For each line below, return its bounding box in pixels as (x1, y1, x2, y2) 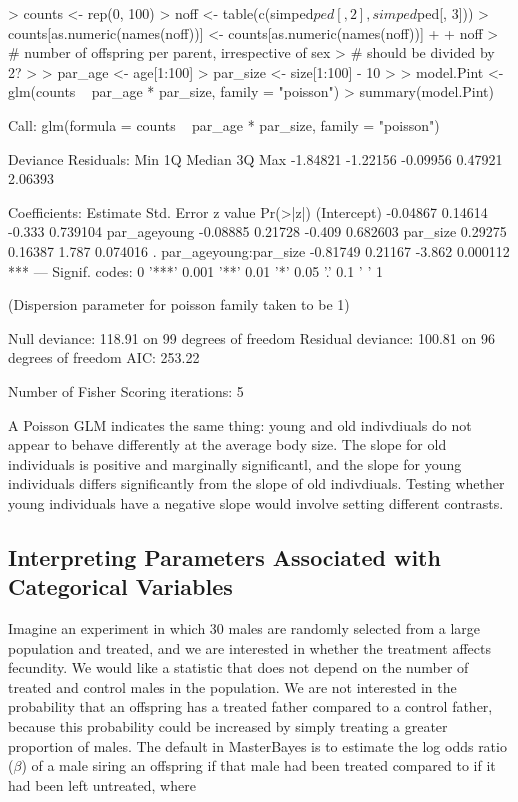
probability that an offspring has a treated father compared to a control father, (8, 696, 493, 717)
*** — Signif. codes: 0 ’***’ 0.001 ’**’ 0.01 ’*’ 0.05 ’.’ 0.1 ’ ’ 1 (8, 260, 383, 281)
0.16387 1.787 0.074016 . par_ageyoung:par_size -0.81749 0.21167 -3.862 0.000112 (8, 240, 510, 261)
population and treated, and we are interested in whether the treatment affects (8, 637, 491, 658)
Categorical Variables (8, 571, 233, 602)
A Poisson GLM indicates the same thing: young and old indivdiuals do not (8, 414, 472, 435)
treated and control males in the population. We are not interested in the (8, 676, 457, 697)
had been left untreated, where (8, 774, 196, 795)
